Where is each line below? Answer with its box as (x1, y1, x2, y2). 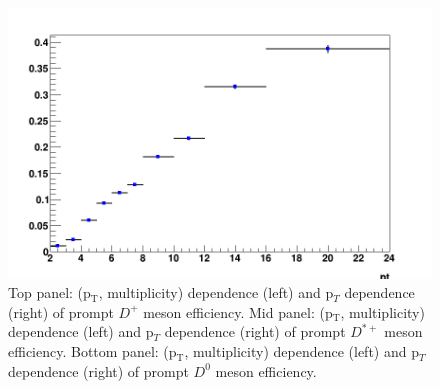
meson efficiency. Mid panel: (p (143, 301, 333, 322)
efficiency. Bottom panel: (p (8, 341, 177, 362)
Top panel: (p (8, 282, 91, 303)
